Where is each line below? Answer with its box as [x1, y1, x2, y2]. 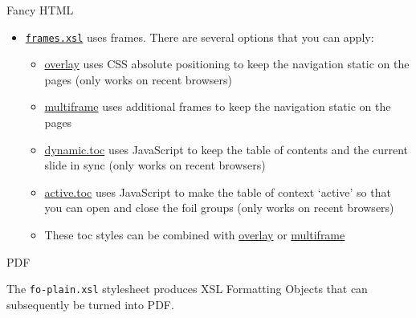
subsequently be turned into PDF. [6, 296, 174, 312]
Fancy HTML [6, 2, 74, 18]
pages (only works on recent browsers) [44, 71, 232, 88]
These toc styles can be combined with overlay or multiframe [44, 226, 345, 243]
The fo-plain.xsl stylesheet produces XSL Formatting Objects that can [6, 280, 368, 297]
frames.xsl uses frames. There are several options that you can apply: [25, 28, 374, 45]
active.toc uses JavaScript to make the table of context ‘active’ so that [44, 183, 391, 200]
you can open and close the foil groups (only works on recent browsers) [44, 199, 394, 216]
